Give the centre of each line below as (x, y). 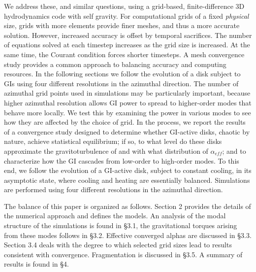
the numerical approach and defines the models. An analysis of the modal (115, 216)
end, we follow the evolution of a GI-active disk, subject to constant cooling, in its (128, 170)
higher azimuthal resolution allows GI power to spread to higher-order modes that (128, 102)
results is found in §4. (36, 264)
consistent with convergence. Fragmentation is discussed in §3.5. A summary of (123, 254)
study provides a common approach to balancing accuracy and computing (115, 64)
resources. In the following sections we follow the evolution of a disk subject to (122, 74)
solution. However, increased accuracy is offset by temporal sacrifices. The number (128, 35)
